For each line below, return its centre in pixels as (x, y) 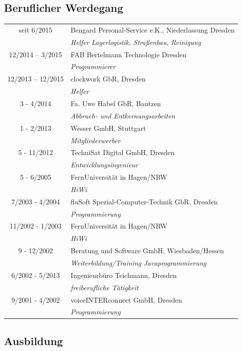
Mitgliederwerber (96, 140)
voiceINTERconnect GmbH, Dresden (126, 299)
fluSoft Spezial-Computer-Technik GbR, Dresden (144, 201)
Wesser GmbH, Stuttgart (108, 128)
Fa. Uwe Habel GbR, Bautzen (116, 103)
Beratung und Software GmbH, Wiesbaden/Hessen (147, 251)
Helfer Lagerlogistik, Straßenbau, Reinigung (136, 42)
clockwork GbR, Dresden (108, 79)
